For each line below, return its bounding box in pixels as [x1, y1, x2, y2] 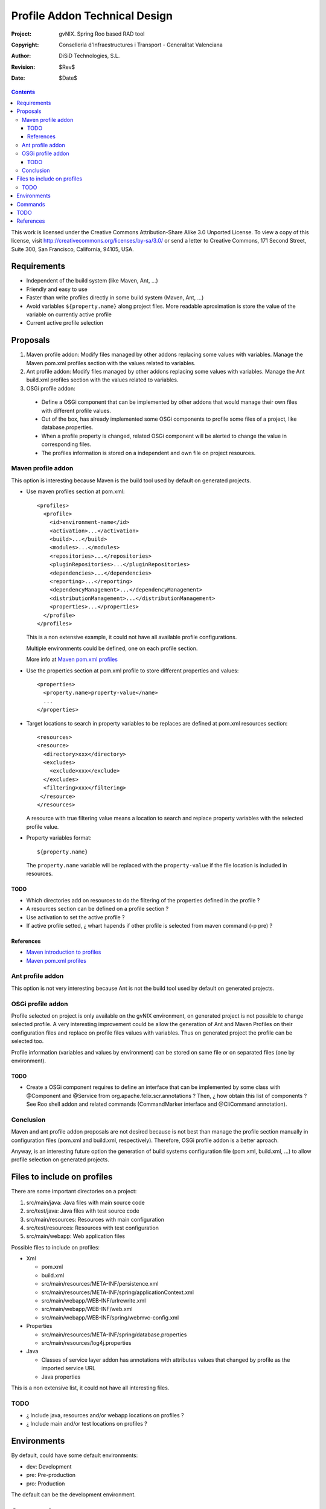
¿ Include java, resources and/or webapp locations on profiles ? [26, 1412, 184, 1419]
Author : [11, 52, 31, 60]
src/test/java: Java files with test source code [26, 1207, 139, 1214]
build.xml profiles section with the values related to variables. [26, 376, 179, 383]
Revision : [11, 63, 36, 71]
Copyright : [11, 41, 39, 48]
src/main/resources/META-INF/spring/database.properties [41, 1331, 187, 1338]
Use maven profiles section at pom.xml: [26, 488, 125, 495]
